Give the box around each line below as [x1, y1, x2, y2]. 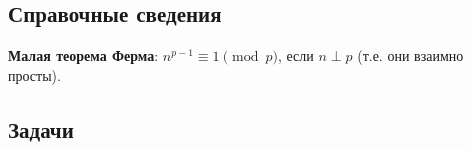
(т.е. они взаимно [357, 45, 464, 66]
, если [277, 45, 314, 66]
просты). [8, 64, 61, 85]
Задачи [8, 113, 74, 144]
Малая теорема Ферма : [8, 45, 159, 66]
